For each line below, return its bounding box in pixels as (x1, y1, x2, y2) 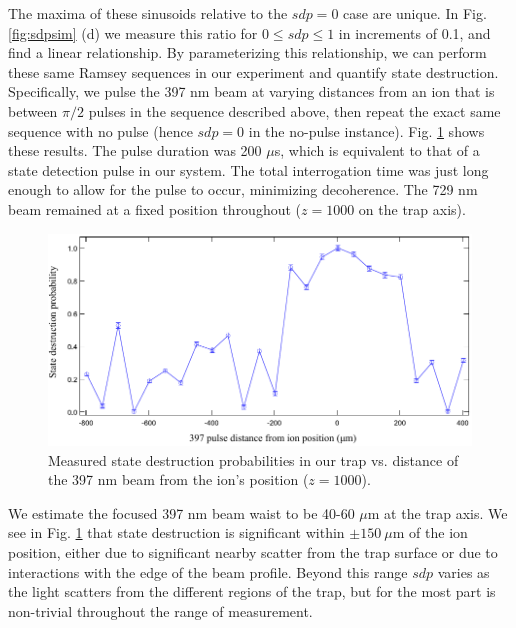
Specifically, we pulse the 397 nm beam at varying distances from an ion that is (8, 81, 495, 102)
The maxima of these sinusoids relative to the (8, 3, 288, 23)
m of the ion (392, 522, 468, 543)
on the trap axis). (358, 198, 466, 219)
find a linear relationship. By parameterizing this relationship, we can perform (8, 42, 487, 63)
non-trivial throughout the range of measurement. (8, 600, 313, 621)
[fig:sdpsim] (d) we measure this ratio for (8, 22, 258, 43)
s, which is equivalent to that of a (274, 140, 480, 161)
